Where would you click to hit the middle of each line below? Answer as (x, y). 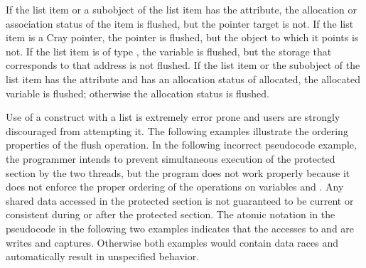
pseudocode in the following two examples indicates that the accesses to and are (180, 228)
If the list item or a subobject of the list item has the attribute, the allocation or (181, 9)
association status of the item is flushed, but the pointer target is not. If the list (180, 23)
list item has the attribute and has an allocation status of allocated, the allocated (183, 79)
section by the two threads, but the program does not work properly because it (178, 172)
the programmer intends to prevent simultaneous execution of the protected (171, 158)
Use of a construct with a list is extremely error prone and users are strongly (173, 117)
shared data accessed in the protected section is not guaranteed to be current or (180, 200)
